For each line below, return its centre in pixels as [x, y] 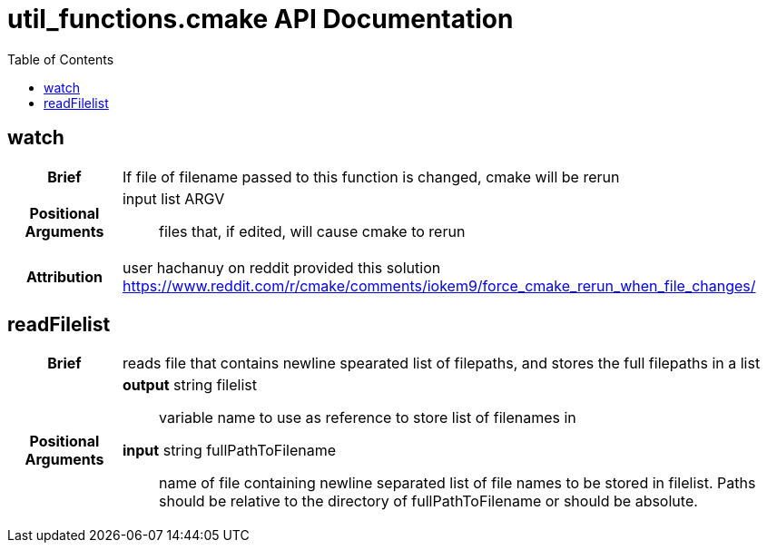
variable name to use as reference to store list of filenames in [367, 418]
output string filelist [189, 385]
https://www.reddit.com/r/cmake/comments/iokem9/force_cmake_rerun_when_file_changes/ [439, 285]
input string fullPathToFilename [229, 451]
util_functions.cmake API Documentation [261, 19]
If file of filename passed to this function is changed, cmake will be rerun [371, 177]
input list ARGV [173, 198]
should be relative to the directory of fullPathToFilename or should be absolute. [428, 501]
